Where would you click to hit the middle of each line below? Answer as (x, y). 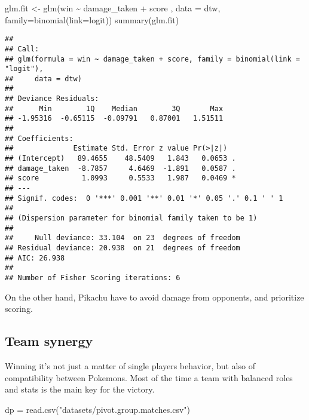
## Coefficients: (39, 138)
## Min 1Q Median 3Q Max (114, 108)
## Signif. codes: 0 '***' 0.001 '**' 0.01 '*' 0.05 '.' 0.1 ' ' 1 (144, 198)
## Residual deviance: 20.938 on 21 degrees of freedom (123, 248)
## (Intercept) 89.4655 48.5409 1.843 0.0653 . (120, 159)
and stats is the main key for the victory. (80, 389)
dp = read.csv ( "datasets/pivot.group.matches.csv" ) (98, 409)
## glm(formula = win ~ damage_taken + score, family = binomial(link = (152, 59)
